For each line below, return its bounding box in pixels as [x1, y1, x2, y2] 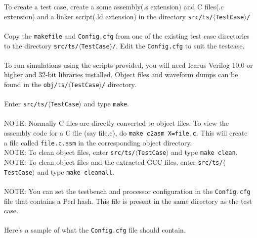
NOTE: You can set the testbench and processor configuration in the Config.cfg [4, 186, 251, 196]
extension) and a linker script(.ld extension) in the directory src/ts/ [4, 11, 213, 21]
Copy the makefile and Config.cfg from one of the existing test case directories [4, 30, 250, 41]
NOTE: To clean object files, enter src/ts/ [4, 147, 135, 157]
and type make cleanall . [37, 166, 115, 177]
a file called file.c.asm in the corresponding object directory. [4, 137, 192, 147]
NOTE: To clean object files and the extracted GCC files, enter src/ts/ [4, 157, 223, 167]
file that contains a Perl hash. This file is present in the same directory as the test [4, 195, 252, 206]
